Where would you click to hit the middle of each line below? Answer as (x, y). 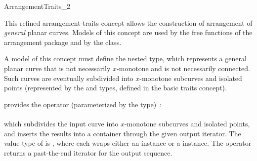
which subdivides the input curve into (61, 123)
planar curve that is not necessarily (57, 68)
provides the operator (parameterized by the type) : (83, 104)
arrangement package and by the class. (63, 42)
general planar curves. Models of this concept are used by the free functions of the (128, 32)
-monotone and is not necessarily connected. (183, 68)
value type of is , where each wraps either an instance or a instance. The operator (128, 143)
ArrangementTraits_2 (37, 6)
